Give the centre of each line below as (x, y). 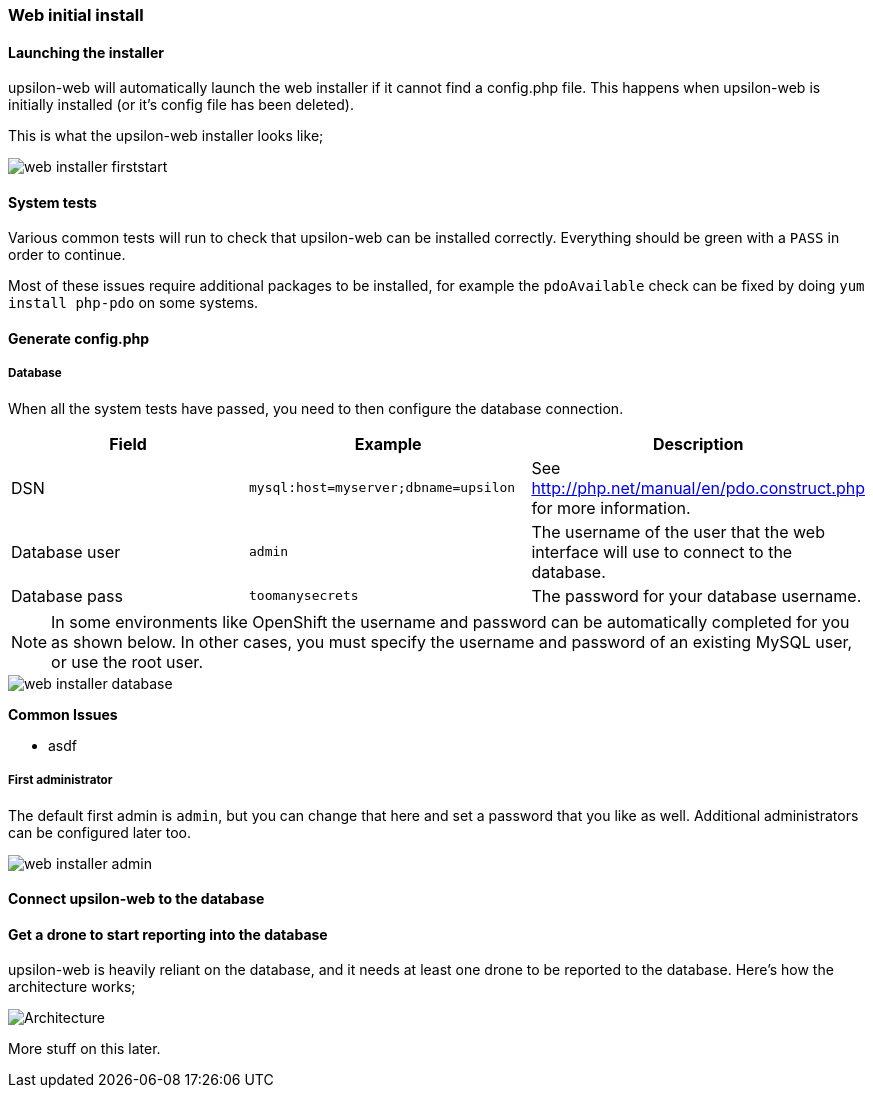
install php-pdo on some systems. (133, 303)
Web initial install (76, 15)
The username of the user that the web (678, 531)
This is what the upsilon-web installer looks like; (166, 136)
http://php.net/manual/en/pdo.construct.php (698, 487)
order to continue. (67, 255)
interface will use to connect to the (662, 551)
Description (698, 443)
